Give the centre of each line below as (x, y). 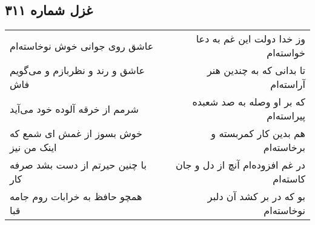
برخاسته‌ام (284, 147)
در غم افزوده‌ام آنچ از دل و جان (240, 165)
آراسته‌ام (288, 84)
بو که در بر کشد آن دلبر (256, 196)
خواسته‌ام (286, 53)
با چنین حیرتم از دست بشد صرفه (78, 165)
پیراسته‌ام (286, 116)
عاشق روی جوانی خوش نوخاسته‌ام (82, 45)
